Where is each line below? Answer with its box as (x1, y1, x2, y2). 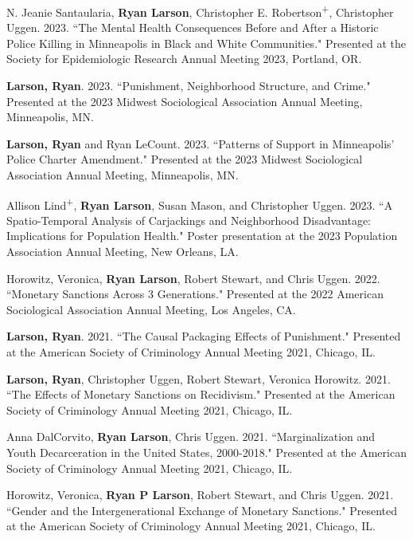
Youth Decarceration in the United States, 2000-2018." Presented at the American (6, 443, 407, 460)
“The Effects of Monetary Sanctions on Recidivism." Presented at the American (6, 386, 395, 403)
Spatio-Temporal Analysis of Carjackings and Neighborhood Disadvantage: (6, 211, 372, 228)
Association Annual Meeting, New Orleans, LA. (6, 243, 239, 260)
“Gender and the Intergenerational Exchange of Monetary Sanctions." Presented (6, 502, 398, 518)
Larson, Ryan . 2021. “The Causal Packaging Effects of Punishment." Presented (6, 328, 401, 344)
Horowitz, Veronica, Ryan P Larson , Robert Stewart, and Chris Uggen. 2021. (6, 486, 394, 503)
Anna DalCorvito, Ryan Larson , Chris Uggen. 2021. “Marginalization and (6, 428, 376, 445)
